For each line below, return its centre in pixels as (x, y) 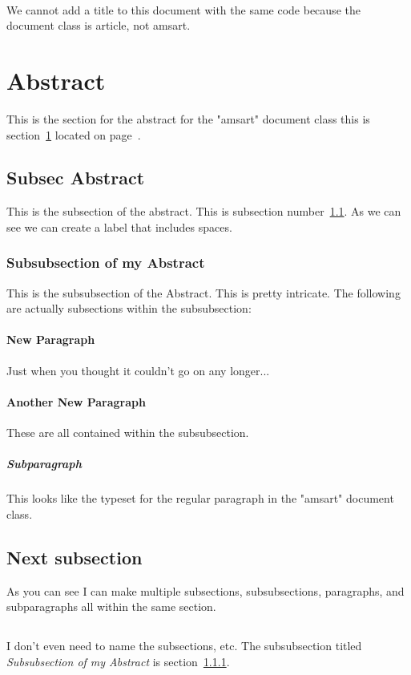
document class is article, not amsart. (99, 25)
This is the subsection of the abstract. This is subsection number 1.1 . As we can (204, 211)
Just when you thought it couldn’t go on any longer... (138, 370)
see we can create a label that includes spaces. (119, 226)
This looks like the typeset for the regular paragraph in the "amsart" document (200, 498)
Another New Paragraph (76, 401)
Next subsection (75, 557)
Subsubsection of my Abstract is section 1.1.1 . (118, 661)
